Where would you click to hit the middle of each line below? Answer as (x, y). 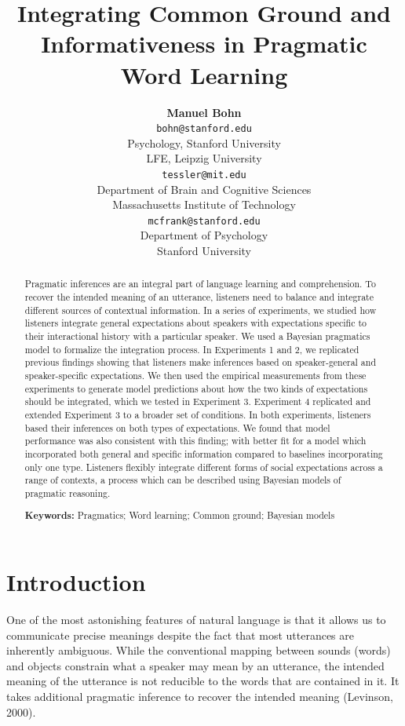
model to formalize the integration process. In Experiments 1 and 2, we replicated (192, 349)
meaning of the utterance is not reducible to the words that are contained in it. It (203, 681)
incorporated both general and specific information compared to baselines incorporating (204, 453)
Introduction (76, 582)
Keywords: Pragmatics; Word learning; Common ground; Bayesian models (180, 516)
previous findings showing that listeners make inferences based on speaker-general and (201, 362)
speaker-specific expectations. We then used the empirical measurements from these (195, 376)
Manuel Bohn (204, 112)
